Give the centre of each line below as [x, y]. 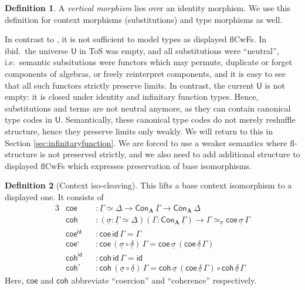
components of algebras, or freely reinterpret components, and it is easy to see [145, 73]
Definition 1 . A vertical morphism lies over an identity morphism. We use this [148, 8]
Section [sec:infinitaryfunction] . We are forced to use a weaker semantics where [146, 142]
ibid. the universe [37, 50]
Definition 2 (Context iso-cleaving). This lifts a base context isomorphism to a [148, 185]
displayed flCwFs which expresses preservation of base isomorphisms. [128, 165]
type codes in [28, 119]
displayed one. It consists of [54, 196]
